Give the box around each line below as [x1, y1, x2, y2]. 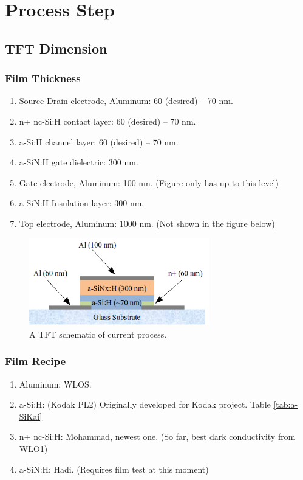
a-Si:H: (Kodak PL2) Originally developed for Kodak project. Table [19, 398, 271, 411]
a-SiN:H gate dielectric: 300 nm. [19, 156, 138, 169]
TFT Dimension [5, 38, 107, 57]
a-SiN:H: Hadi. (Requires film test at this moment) [19, 462, 209, 475]
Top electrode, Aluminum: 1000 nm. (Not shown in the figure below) [19, 217, 275, 229]
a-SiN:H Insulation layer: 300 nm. [19, 197, 145, 209]
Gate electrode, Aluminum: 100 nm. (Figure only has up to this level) [19, 176, 279, 189]
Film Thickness [5, 71, 81, 86]
